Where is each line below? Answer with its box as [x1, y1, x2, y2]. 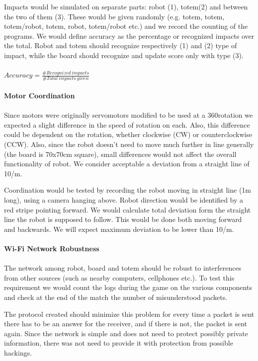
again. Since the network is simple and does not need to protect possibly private [4, 328, 248, 338]
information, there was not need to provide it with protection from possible [4, 338, 233, 348]
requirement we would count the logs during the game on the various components [4, 282, 252, 292]
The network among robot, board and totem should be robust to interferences [4, 263, 242, 273]
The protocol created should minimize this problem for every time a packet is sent [4, 308, 255, 319]
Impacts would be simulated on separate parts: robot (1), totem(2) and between [4, 1, 248, 11]
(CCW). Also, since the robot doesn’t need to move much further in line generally [4, 139, 254, 149]
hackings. [4, 347, 32, 358]
